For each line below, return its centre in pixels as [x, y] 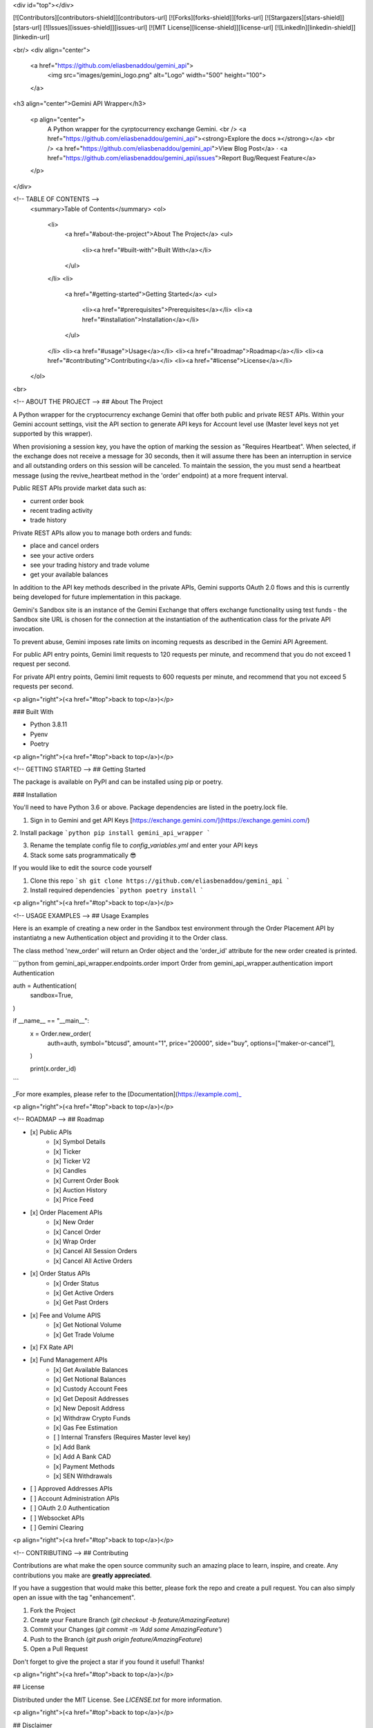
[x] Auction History [80, 1190]
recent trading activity [61, 511]
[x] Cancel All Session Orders [95, 1251]
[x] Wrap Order [75, 1241]
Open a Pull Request [59, 1649]
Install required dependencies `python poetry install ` [117, 890]
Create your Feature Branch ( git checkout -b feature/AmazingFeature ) [130, 1620]
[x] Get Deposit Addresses [91, 1398]
